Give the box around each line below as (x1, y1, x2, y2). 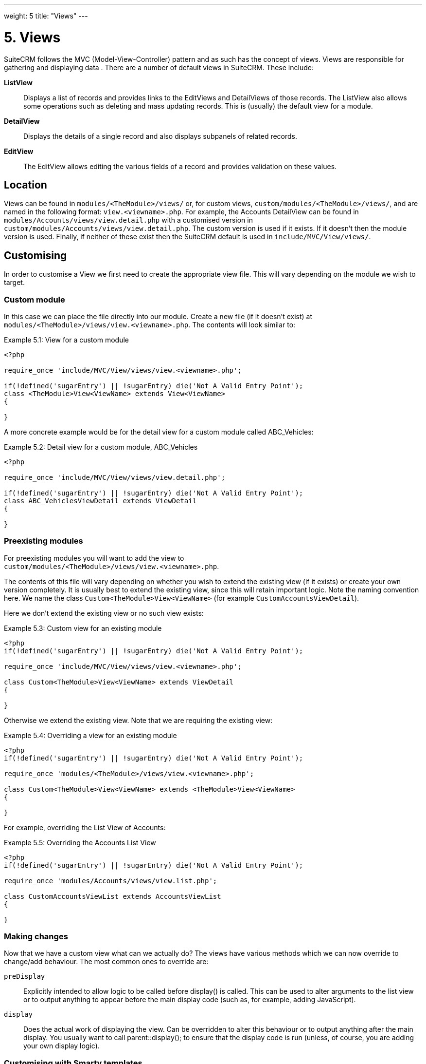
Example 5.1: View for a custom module (4, 335, 129, 344)
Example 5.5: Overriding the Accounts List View (4, 838, 156, 847)
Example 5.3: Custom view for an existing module (4, 624, 162, 632)
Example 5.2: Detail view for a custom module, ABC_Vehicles (4, 442, 198, 451)
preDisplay (4, 972, 45, 981)
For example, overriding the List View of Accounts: (4, 823, 166, 832)
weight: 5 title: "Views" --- (4, 12, 88, 20)
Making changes (4, 931, 68, 942)
